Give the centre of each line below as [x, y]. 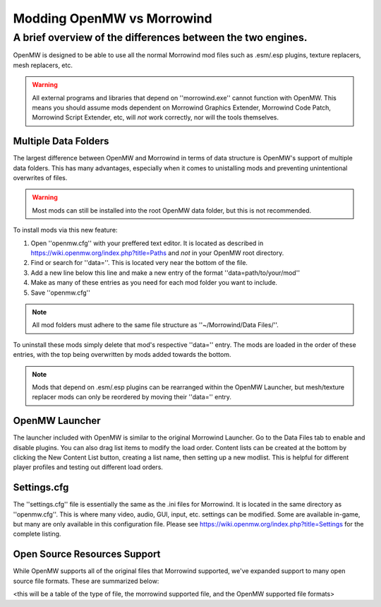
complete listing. [37, 534]
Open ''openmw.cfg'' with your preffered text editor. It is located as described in [147, 243]
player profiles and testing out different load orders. [88, 467]
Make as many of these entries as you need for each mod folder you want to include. [154, 283]
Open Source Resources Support [87, 554]
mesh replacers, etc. [43, 65]
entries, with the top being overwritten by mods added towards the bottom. [122, 355]
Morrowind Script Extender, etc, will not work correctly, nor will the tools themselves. [155, 117]
